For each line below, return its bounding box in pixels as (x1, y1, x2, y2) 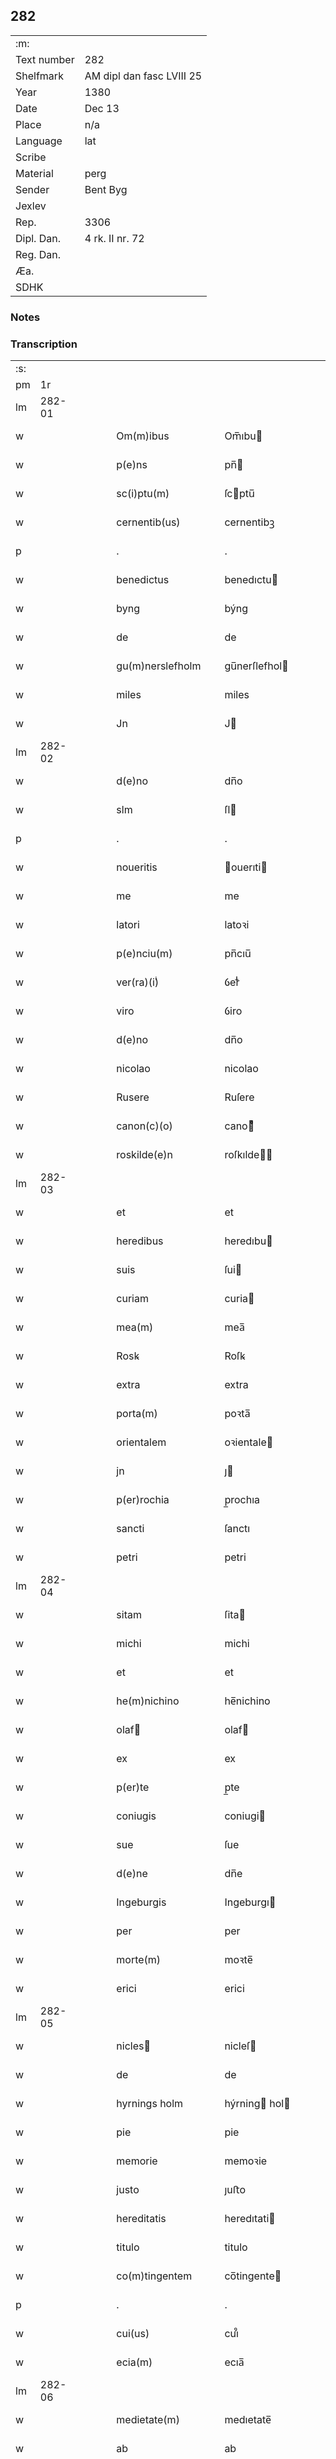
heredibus (116, 1234, 164, 1248)
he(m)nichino (116, 1694, 180, 1708)
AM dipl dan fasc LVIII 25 (84, 69, 203, 83)
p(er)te (116, 1780, 150, 1794)
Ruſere (224, 1090, 255, 1104)
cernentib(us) (116, 515, 181, 529)
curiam (116, 1292, 149, 1306)
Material (15, 166, 54, 180)
